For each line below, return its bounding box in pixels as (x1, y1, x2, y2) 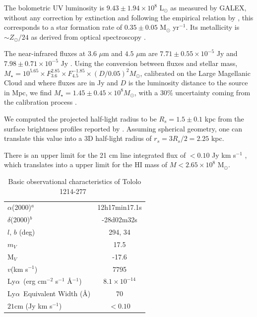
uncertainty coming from (175, 87, 251, 97)
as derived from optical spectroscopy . (31, 31, 146, 42)
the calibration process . (4, 97, 77, 107)
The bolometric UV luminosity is (4, 2, 105, 12)
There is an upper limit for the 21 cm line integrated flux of (4, 149, 186, 160)
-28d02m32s (102, 214, 137, 225)
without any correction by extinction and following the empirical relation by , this (4, 12, 254, 22)
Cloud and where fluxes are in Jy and (4, 77, 118, 88)
